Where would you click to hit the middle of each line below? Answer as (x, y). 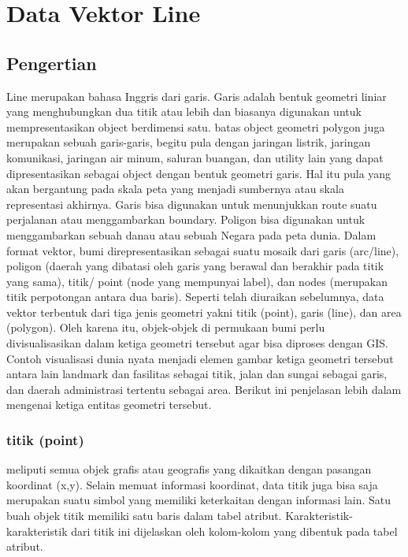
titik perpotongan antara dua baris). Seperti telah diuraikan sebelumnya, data (195, 297)
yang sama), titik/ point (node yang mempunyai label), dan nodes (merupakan (197, 281)
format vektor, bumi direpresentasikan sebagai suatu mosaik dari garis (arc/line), (203, 250)
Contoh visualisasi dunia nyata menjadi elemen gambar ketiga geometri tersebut (200, 358)
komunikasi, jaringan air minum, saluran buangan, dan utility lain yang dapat (195, 157)
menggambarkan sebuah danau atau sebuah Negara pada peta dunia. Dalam (191, 234)
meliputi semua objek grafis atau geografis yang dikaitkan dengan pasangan (189, 469)
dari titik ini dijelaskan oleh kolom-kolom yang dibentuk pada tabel (234, 531)
